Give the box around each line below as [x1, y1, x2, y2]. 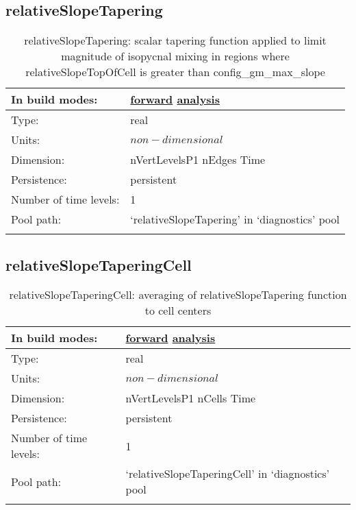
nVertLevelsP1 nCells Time [125, 390, 256, 406]
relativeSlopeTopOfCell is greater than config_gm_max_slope [25, 64, 325, 80]
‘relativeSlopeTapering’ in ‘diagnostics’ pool [130, 211, 340, 228]
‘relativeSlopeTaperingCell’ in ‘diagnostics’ [125, 465, 330, 482]
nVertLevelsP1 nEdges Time [130, 151, 266, 168]
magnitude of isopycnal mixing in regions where [61, 48, 290, 64]
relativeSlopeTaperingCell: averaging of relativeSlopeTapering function [9, 287, 347, 303]
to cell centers [144, 302, 212, 319]
